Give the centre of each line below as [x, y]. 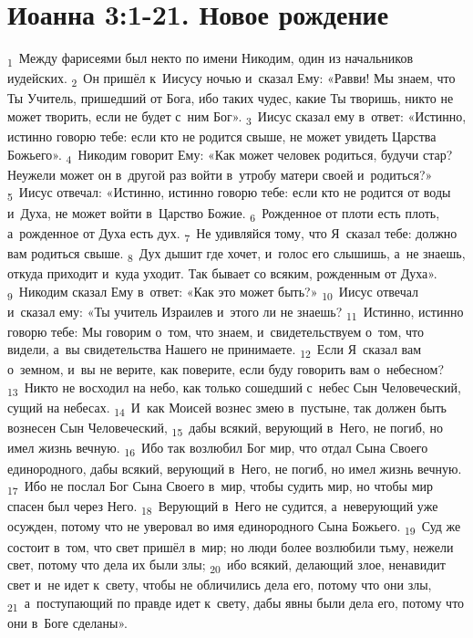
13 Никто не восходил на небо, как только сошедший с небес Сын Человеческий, [234, 388]
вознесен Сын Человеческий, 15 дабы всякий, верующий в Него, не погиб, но [225, 429]
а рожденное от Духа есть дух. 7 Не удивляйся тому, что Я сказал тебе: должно [232, 234]
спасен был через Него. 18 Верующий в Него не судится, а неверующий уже [223, 507]
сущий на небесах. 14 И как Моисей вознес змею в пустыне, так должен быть [227, 408]
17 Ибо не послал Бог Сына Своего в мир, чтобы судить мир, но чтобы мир [220, 487]
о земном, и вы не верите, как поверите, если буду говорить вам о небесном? [226, 369]
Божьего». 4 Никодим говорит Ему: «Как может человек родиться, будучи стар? [230, 155]
